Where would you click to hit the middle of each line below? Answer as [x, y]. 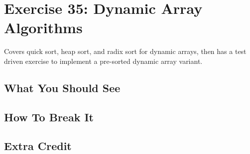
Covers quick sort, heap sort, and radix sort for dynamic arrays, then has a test [125, 51]
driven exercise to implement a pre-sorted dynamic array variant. [103, 61]
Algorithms [43, 27]
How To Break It [49, 117]
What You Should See [62, 87]
